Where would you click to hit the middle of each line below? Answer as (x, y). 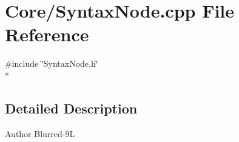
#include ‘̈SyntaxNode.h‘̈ (52, 63)
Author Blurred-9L (40, 133)
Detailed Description (71, 108)
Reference (47, 34)
